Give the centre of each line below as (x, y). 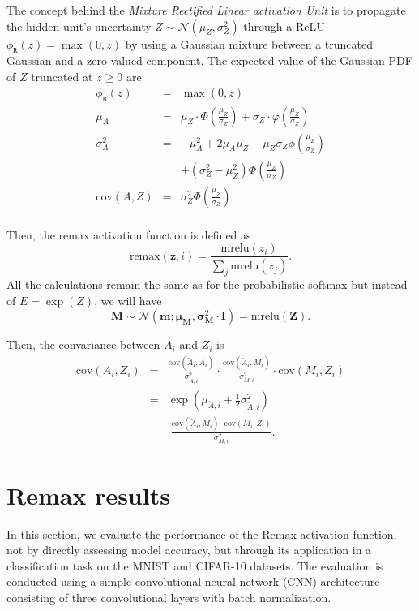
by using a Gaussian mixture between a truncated (249, 43)
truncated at (62, 77)
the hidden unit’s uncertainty (79, 26)
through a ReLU (284, 26)
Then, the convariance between (83, 344)
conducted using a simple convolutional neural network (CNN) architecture (193, 581)
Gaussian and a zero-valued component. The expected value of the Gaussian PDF (209, 60)
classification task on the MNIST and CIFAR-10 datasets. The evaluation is (195, 565)
